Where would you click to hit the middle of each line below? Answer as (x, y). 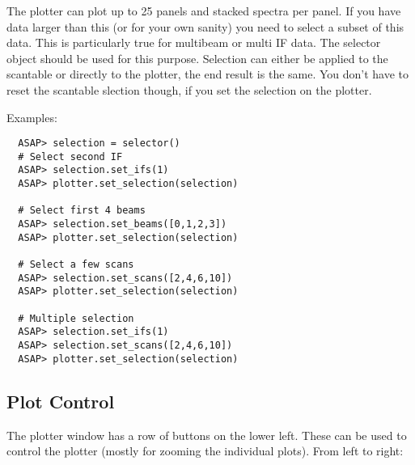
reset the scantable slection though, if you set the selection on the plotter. (189, 89)
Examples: (32, 117)
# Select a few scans (76, 265)
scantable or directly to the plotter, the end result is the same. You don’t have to (208, 74)
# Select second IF (70, 156)
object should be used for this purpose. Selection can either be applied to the (197, 58)
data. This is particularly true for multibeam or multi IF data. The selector (194, 42)
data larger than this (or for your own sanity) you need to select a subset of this (205, 26)
